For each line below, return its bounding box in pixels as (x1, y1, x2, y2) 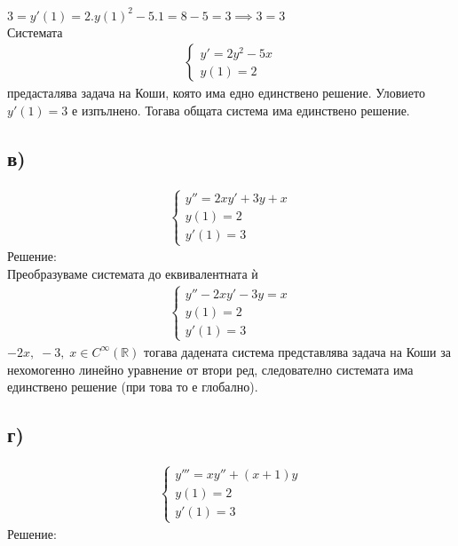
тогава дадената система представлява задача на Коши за (144, 342, 451, 360)
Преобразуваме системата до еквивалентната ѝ (7, 264, 258, 282)
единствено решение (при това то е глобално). (7, 377, 258, 396)
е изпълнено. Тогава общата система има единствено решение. (72, 100, 410, 119)
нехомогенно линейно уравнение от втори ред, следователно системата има (7, 360, 414, 378)
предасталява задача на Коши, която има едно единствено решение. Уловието (7, 83, 425, 102)
